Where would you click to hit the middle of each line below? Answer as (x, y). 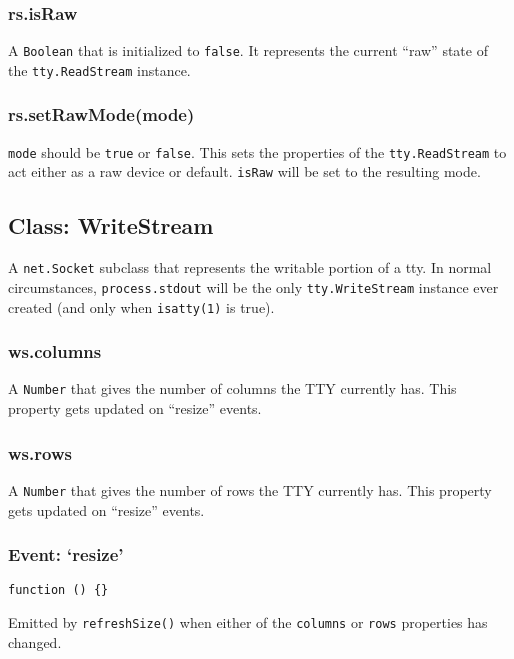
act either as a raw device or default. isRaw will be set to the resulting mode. (244, 171)
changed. (35, 641)
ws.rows (40, 452)
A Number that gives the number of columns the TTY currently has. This (232, 388)
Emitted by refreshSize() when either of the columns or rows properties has (248, 622)
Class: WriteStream (111, 225)
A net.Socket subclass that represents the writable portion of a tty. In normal (250, 267)
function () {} (58, 590)
